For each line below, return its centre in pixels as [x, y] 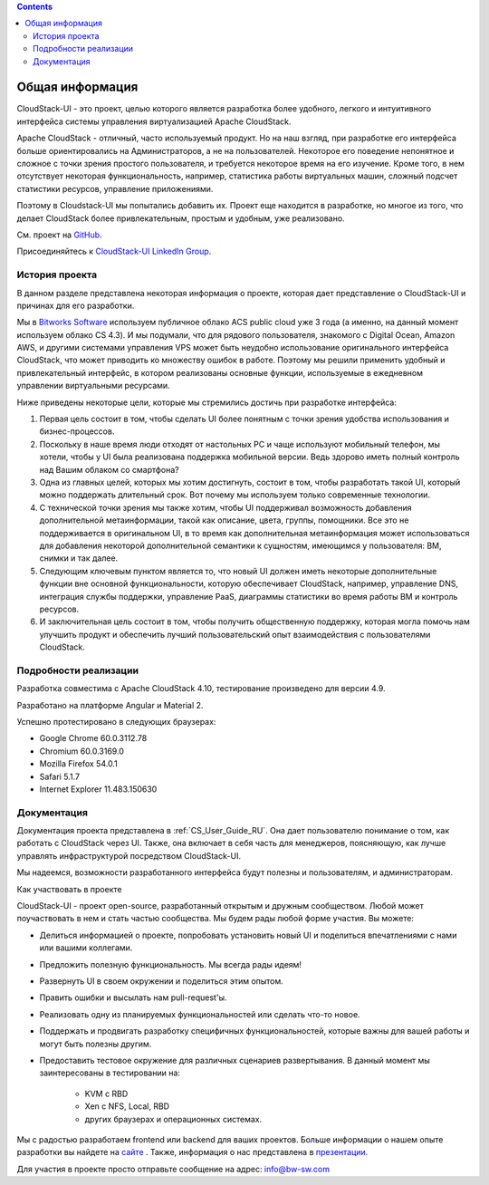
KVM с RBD [106, 1093]
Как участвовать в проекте [69, 889]
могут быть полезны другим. [96, 1044]
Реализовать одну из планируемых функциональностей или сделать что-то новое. [200, 1014]
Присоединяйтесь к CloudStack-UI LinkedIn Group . [114, 251]
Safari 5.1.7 [60, 776]
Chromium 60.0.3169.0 [81, 751]
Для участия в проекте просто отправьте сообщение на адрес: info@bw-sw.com [173, 1169]
